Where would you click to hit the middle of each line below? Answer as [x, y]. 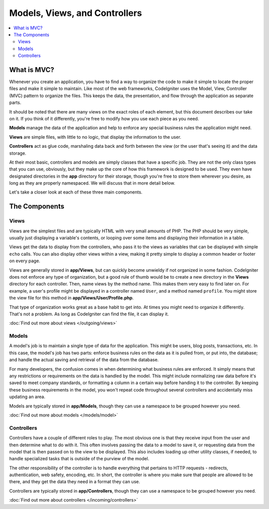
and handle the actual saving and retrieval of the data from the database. [84, 360]
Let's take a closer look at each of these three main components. [76, 192]
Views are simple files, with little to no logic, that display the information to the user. [95, 137]
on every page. [25, 261]
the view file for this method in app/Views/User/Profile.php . [71, 298]
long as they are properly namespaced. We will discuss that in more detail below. [92, 183]
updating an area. [27, 397]
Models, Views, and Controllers [75, 13]
